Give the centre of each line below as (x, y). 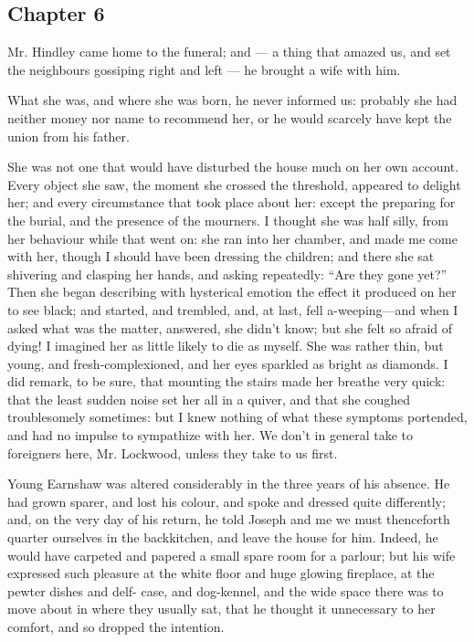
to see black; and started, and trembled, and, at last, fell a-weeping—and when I (233, 309)
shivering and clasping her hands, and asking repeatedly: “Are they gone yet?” (227, 274)
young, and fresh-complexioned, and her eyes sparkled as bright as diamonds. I (228, 363)
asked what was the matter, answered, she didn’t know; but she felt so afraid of (230, 327)
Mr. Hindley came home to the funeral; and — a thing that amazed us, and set (229, 52)
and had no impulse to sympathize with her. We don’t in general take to (210, 435)
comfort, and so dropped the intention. (116, 627)
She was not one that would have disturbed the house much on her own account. (233, 167)
